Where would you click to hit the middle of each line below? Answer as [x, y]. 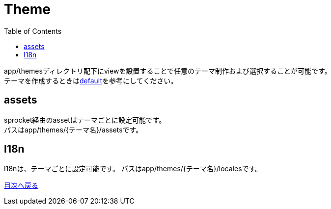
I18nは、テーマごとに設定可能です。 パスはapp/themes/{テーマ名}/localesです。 [133, 169]
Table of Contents [33, 31]
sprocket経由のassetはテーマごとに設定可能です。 [85, 120]
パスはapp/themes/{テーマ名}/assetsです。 [73, 130]
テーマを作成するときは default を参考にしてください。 [91, 80]
